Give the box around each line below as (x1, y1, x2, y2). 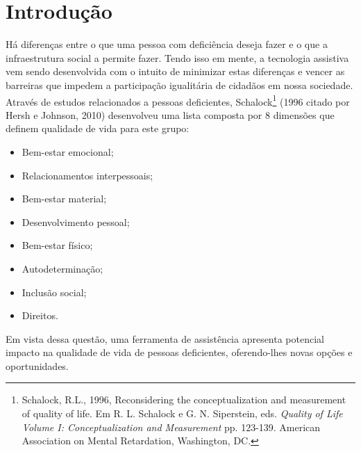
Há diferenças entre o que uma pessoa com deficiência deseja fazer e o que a (6, 37, 328, 51)
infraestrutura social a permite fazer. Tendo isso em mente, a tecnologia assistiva (6, 50, 349, 65)
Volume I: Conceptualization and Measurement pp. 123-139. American (22, 419, 321, 434)
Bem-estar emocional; (22, 144, 114, 159)
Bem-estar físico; (22, 238, 93, 252)
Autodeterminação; (22, 261, 103, 275)
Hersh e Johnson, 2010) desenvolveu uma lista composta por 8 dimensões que (6, 107, 335, 122)
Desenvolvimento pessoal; (22, 214, 130, 229)
